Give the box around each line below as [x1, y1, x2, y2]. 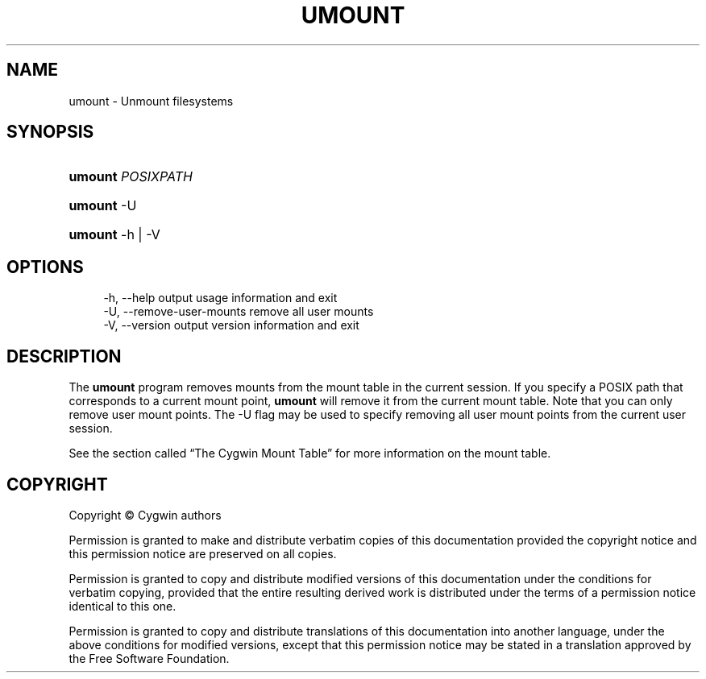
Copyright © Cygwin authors [69, 507, 222, 522]
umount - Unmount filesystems [69, 93, 234, 108]
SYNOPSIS [6, 122, 94, 143]
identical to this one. [69, 598, 176, 613]
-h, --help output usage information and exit [103, 291, 338, 305]
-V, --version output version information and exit [103, 318, 359, 333]
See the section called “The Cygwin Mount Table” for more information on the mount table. [69, 446, 551, 461]
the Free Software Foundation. [69, 651, 230, 665]
